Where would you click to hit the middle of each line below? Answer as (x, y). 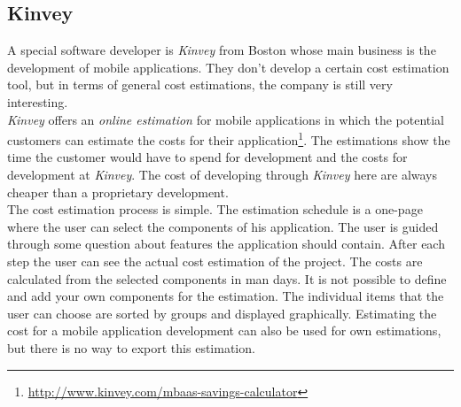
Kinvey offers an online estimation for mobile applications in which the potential (226, 119)
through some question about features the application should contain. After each (226, 244)
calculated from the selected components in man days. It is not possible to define (227, 278)
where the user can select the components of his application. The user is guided (223, 226)
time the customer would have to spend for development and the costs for (207, 157)
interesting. (38, 101)
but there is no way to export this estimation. (131, 347)
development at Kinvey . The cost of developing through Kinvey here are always (223, 175)
